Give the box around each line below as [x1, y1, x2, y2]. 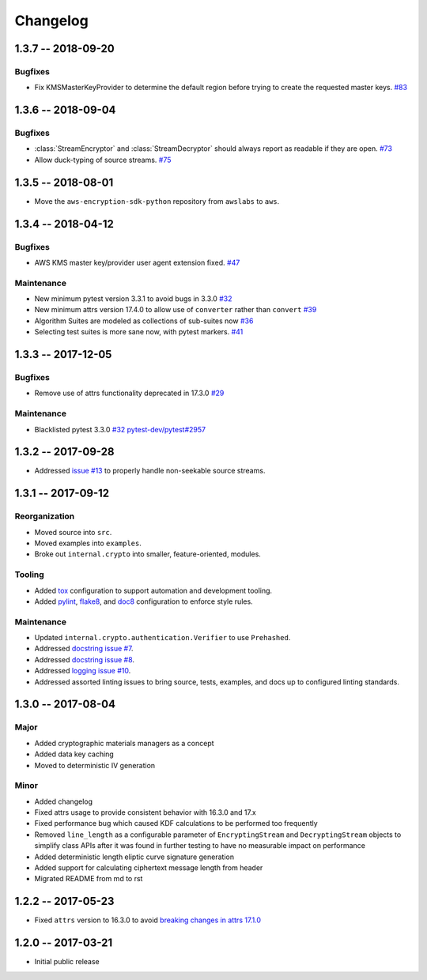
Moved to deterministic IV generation [34, 760, 156, 770]
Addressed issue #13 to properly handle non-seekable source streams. [34, 466, 266, 476]
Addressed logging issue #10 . [34, 666, 131, 676]
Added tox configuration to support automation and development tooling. [34, 586, 273, 595]
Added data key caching [34, 749, 114, 759]
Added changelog [34, 797, 93, 806]
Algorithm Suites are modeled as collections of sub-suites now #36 [34, 316, 254, 326]
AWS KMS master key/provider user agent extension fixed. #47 [34, 258, 240, 267]
